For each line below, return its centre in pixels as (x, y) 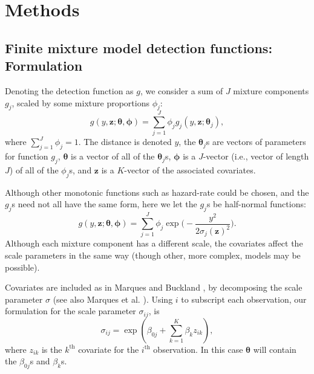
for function (27, 156)
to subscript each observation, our (244, 299)
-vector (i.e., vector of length (256, 156)
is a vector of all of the (113, 156)
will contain (275, 349)
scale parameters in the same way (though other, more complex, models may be (153, 255)
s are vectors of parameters (256, 142)
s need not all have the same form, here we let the (104, 204)
